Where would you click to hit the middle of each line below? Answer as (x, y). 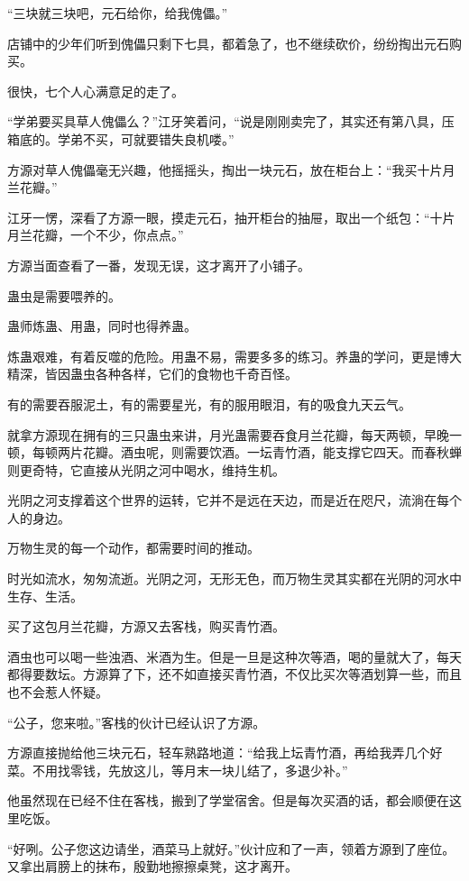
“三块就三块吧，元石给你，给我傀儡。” (118, 13)
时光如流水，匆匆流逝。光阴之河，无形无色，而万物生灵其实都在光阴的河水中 (234, 578)
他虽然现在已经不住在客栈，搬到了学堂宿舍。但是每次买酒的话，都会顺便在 (228, 800)
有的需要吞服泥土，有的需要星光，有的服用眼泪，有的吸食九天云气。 (209, 404)
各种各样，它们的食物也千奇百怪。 (196, 374)
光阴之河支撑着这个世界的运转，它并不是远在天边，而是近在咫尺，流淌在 (222, 500)
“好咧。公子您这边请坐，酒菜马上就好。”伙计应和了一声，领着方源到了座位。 (231, 848)
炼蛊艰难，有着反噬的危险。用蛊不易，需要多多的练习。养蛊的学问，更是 (222, 356)
